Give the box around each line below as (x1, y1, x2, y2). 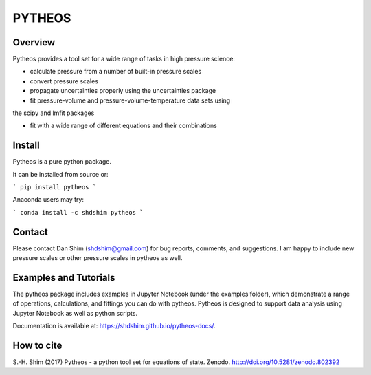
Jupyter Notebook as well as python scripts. (12, 309, 137, 317)
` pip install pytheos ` (12, 183, 96, 191)
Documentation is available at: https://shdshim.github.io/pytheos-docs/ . (12, 322, 216, 330)
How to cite (12, 340, 63, 352)
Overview (12, 36, 56, 48)
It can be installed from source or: (12, 170, 109, 178)
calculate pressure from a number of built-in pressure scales (30, 67, 202, 76)
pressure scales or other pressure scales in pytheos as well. (12, 254, 183, 262)
